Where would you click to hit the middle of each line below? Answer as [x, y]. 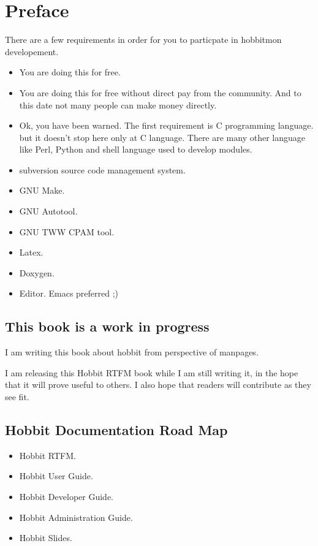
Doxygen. [37, 272]
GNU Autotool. [48, 211]
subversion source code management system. [102, 169]
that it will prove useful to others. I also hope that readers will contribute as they [158, 385]
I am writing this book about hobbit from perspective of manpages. [132, 352]
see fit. [17, 397]
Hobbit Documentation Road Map [116, 430]
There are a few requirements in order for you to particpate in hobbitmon [143, 40]
